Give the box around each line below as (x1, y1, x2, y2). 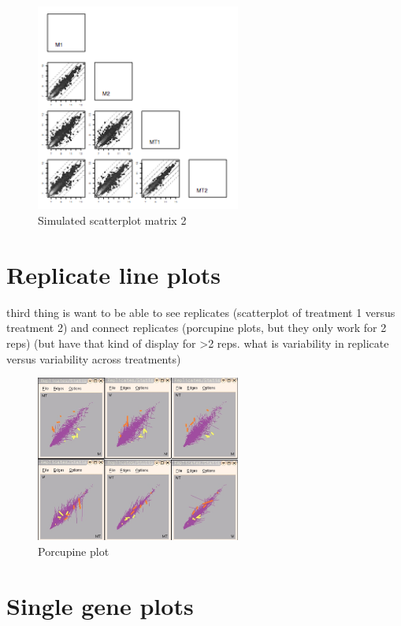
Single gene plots (6, 589, 194, 621)
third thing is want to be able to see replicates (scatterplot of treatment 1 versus (6, 304, 395, 320)
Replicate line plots (6, 258, 221, 290)
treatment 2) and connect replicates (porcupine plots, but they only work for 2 (6, 319, 387, 336)
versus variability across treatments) (6, 350, 181, 367)
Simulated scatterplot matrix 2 (38, 212, 187, 229)
